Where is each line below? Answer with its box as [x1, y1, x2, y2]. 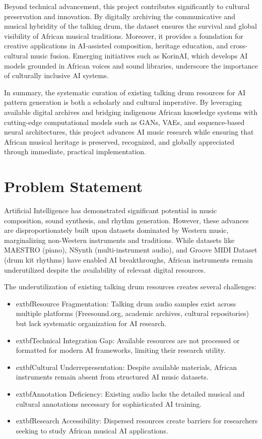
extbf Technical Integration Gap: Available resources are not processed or [16, 335, 240, 345]
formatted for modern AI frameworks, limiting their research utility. [16, 345, 226, 355]
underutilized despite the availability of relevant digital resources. [4, 264, 206, 275]
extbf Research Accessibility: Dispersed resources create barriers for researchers [16, 415, 258, 426]
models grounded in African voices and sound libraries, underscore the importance [4, 60, 258, 71]
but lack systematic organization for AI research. [16, 318, 167, 328]
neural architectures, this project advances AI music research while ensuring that [4, 127, 254, 137]
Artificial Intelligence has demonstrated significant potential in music [4, 205, 217, 216]
